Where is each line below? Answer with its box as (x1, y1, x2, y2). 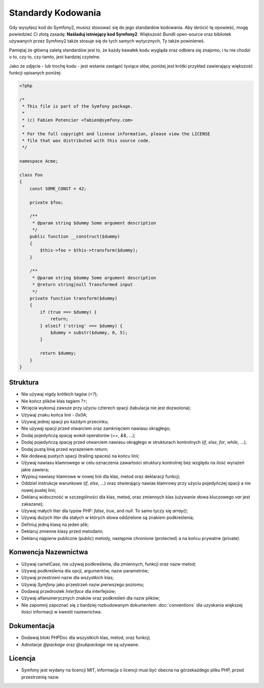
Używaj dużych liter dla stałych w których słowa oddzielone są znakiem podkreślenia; (21, 515, 194, 520)
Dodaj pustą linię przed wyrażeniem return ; (21, 446, 109, 452)
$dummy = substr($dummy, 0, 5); (50, 330, 128, 335)
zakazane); (21, 501, 44, 507)
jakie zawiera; (21, 467, 49, 472)
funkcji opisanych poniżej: (9, 70, 62, 75)
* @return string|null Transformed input (32, 282, 133, 288)
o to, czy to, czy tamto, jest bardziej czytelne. (9, 54, 101, 60)
